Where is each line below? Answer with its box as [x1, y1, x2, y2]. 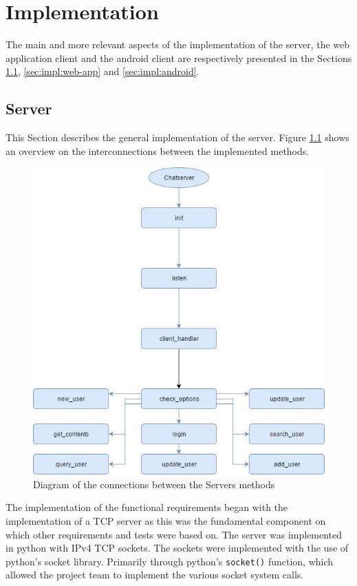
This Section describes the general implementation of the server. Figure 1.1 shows [6, 130, 349, 145]
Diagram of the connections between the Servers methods [33, 477, 275, 491]
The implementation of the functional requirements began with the [6, 500, 288, 514]
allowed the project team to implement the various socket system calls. [6, 567, 304, 582]
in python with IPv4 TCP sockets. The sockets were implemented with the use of [6, 541, 349, 555]
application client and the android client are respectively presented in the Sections [6, 50, 352, 65]
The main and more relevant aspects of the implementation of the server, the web [6, 37, 350, 52]
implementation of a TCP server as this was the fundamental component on [6, 513, 326, 527]
